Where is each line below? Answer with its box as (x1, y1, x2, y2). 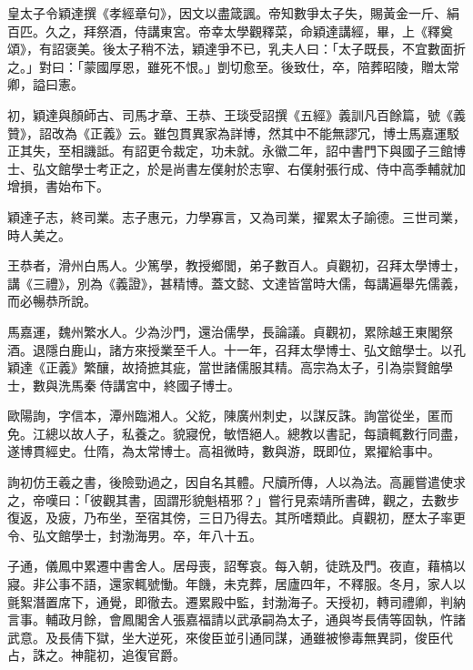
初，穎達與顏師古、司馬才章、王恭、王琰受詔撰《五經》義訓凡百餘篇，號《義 (7, 105, 466, 124)
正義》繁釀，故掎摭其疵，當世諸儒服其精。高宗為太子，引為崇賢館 (45, 358, 440, 377)
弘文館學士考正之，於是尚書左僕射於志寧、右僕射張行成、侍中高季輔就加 (32, 158, 466, 178)
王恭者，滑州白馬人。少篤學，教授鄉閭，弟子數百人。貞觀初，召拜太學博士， (7, 256, 466, 275)
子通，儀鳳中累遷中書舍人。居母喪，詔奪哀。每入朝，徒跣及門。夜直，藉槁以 (7, 556, 466, 575)
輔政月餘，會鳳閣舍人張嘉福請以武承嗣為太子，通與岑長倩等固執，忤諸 (45, 610, 466, 629)
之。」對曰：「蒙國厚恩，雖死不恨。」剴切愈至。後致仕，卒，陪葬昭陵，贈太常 (7, 56, 459, 76)
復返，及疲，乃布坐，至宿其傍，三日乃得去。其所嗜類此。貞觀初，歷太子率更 (7, 508, 466, 527)
